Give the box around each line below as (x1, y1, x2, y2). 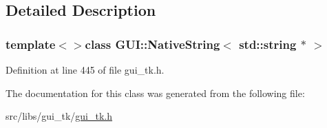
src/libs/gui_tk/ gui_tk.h (6, 109, 113, 123)
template (6, 35, 56, 52)
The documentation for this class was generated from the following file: (6, 85, 305, 100)
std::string (239, 35, 297, 52)
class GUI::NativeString (85, 35, 220, 52)
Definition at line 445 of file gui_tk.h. (6, 63, 165, 76)
